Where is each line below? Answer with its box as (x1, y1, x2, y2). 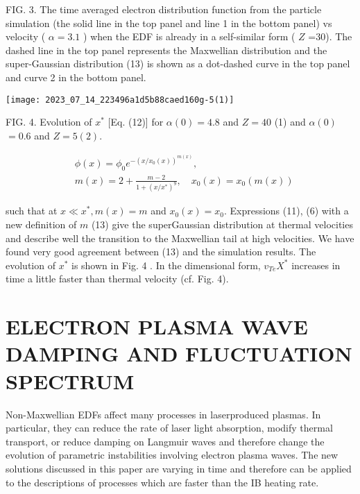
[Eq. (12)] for (108, 114, 164, 129)
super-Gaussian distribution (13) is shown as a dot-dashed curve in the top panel (6, 56, 350, 71)
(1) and (274, 114, 306, 129)
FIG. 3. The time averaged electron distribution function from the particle (6, 2, 322, 16)
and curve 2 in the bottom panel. (6, 69, 146, 84)
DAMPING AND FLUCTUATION (6, 339, 352, 368)
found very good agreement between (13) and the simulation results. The (6, 244, 316, 259)
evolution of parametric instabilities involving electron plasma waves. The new (6, 448, 338, 462)
